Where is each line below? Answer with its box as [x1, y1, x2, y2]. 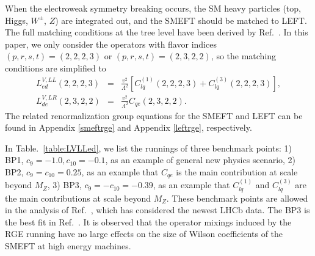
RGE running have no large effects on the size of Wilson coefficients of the [5, 227, 283, 240]
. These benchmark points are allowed [166, 191, 308, 204]
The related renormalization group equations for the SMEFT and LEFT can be [5, 109, 303, 122]
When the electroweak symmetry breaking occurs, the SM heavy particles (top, [5, 2, 301, 14]
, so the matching [211, 49, 277, 62]
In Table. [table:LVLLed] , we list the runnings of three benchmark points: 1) [5, 141, 292, 154]
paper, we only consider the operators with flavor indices [5, 37, 217, 50]
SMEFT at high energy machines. [5, 240, 131, 252]
